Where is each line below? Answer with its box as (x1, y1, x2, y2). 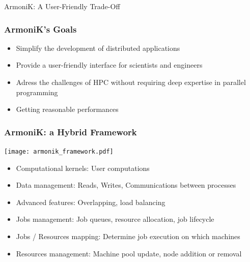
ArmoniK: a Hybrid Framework (4, 125, 137, 138)
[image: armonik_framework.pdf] (4, 148, 114, 155)
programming (16, 86, 58, 97)
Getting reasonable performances (16, 104, 119, 114)
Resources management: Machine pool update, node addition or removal (16, 248, 242, 258)
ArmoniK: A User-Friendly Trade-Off (4, 1, 120, 11)
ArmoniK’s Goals (4, 22, 77, 35)
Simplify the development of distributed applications (16, 42, 180, 53)
